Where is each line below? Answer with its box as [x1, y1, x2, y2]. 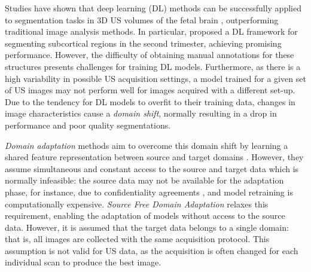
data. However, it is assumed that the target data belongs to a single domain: [5, 221, 289, 233]
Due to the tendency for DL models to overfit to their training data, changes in [5, 95, 295, 108]
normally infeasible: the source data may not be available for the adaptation [5, 174, 284, 187]
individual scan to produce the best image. [5, 256, 161, 268]
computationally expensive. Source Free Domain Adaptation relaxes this [5, 197, 269, 210]
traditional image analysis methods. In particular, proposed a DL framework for [5, 25, 298, 38]
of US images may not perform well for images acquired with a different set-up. [5, 84, 295, 96]
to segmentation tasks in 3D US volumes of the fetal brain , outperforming [5, 13, 279, 26]
